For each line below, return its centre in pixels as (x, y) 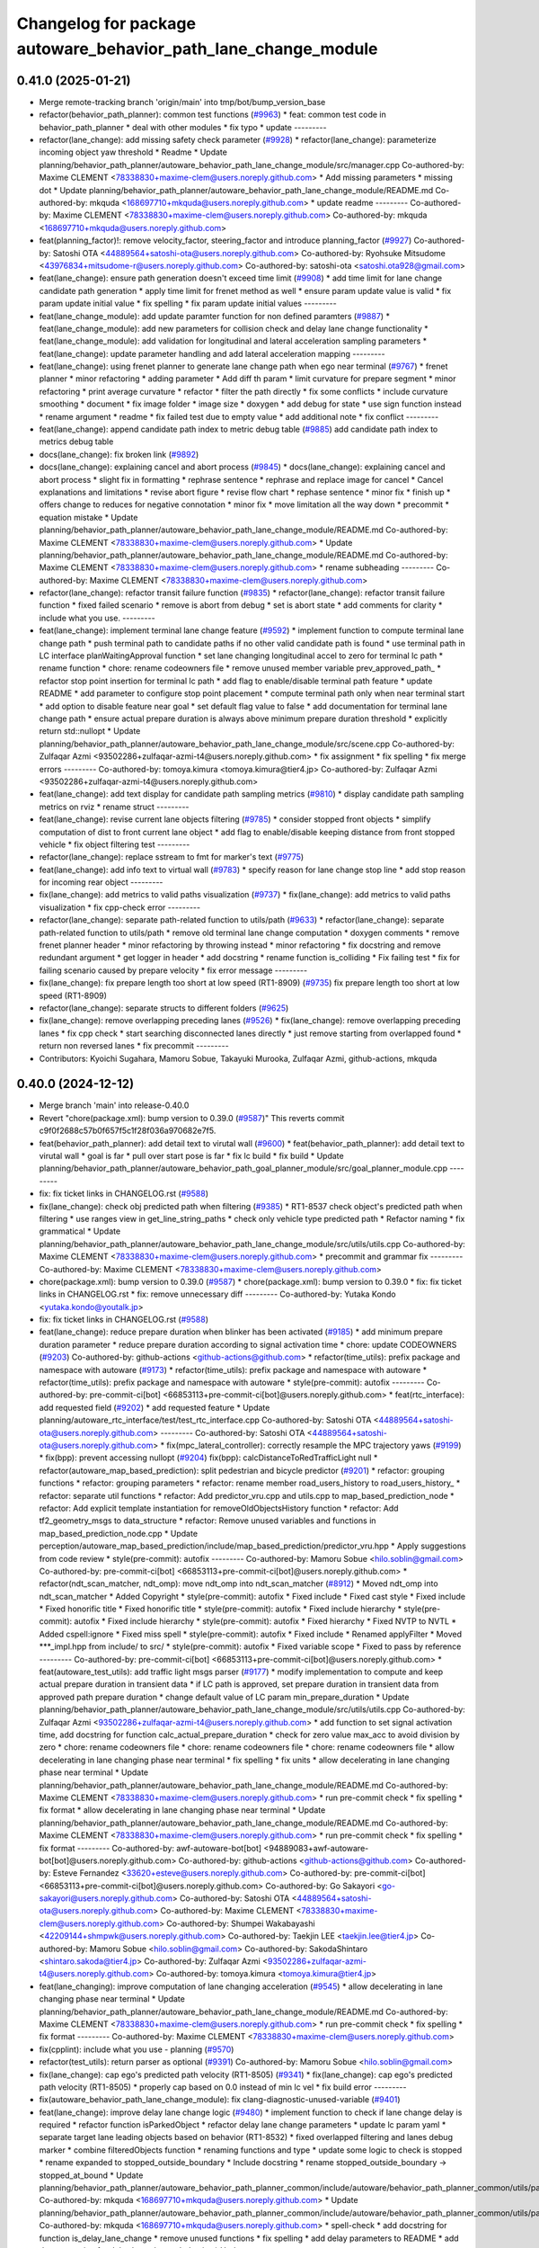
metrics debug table (76, 442)
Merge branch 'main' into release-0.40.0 (114, 1105)
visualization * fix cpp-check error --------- (120, 907)
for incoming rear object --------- (101, 882)
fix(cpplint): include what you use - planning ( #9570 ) (137, 2049)
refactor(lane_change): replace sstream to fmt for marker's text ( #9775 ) (172, 857)
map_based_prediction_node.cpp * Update (118, 1533)
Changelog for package (106, 23)
